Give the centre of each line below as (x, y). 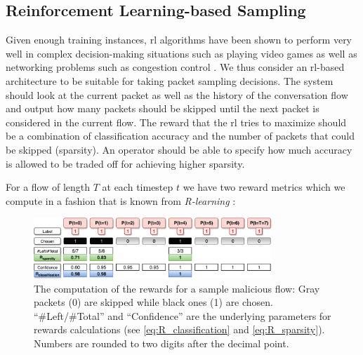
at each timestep (138, 187)
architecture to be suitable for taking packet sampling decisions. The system (170, 80)
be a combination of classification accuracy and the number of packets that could (180, 136)
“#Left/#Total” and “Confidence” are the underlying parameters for (183, 315)
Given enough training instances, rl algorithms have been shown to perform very (179, 40)
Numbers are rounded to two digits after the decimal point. (161, 343)
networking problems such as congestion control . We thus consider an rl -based (175, 67)
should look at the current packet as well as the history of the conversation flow (177, 94)
